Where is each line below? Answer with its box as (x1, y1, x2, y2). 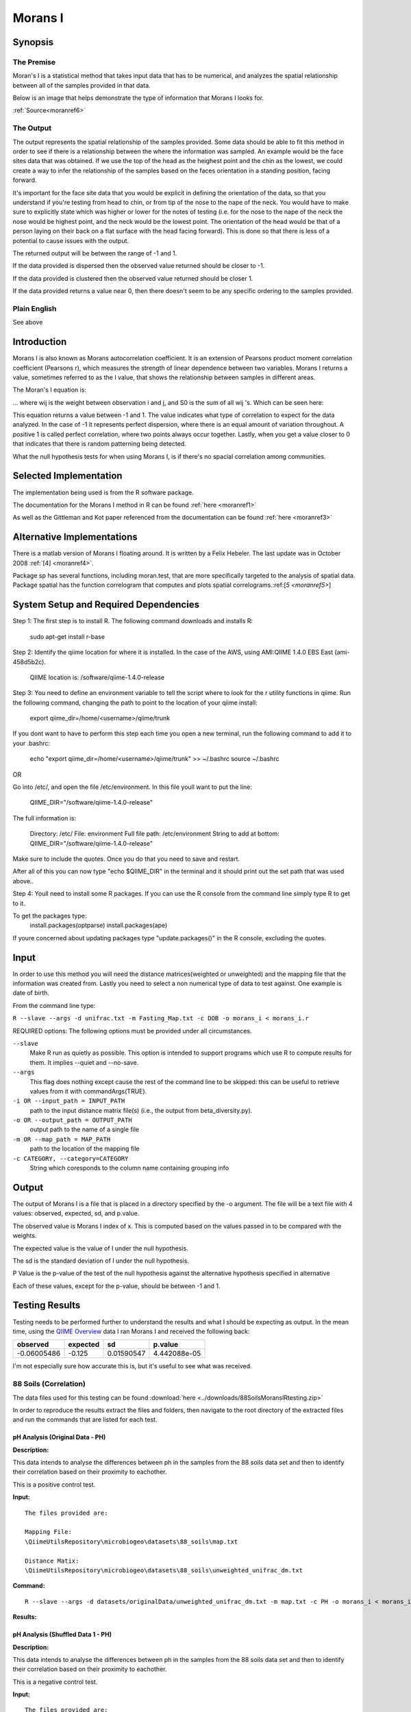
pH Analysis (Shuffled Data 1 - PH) (12, 1631, 112, 1639)
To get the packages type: (12, 911, 87, 920)
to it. (12, 899, 25, 907)
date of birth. (12, 989, 49, 997)
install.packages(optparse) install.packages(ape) (29, 921, 168, 929)
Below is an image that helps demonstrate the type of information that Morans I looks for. (12, 94, 264, 102)
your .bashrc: (12, 739, 51, 747)
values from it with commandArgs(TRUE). (29, 1087, 147, 1095)
